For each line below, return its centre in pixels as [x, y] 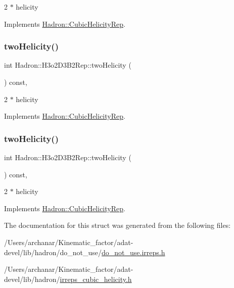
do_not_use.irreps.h [133, 252]
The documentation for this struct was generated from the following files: [118, 225]
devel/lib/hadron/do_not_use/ [53, 252]
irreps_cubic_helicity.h [96, 279]
